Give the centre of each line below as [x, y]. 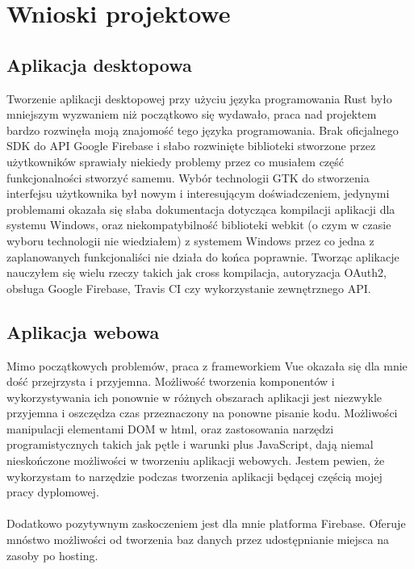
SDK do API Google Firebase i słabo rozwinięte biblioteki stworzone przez [191, 146]
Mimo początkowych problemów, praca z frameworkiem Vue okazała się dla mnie [207, 365]
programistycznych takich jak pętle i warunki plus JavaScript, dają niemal [190, 444]
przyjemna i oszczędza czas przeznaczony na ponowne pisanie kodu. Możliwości [202, 413]
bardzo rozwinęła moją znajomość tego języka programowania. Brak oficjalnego [203, 130]
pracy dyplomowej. [53, 492]
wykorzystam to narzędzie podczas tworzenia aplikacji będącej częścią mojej [194, 476]
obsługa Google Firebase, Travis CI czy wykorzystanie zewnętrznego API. [189, 288]
